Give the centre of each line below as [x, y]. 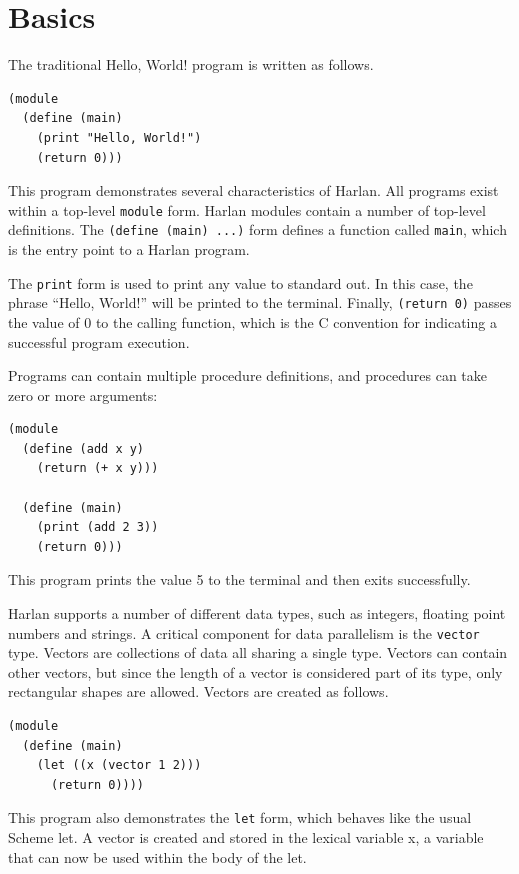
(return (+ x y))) [97, 468]
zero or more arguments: [83, 394]
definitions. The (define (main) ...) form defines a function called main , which [257, 229]
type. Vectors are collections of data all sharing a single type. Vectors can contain [258, 652]
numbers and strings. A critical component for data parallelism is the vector [244, 632]
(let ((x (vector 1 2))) [119, 765]
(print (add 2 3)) [97, 527]
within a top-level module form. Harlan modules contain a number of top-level [247, 209]
